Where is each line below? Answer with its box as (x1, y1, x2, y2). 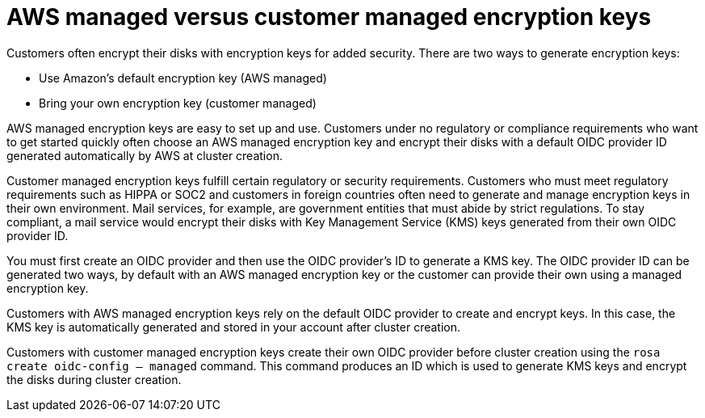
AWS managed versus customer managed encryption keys (6, 3, 652, 31)
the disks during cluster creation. (6, 372, 182, 386)
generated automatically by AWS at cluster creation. (6, 148, 283, 163)
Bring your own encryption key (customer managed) (39, 95, 317, 110)
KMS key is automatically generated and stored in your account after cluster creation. (6, 319, 460, 334)
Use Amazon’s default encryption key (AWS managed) (39, 70, 327, 85)
